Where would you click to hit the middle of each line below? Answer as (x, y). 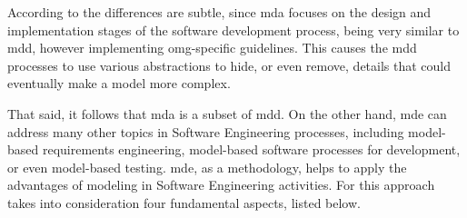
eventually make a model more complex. (119, 83)
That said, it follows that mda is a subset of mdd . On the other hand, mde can (227, 113)
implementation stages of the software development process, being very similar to (233, 30)
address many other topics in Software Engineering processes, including (206, 131)
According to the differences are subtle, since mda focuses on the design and (219, 12)
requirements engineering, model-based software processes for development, (251, 149)
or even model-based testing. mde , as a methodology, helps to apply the (207, 167)
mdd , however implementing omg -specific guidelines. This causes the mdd (212, 48)
